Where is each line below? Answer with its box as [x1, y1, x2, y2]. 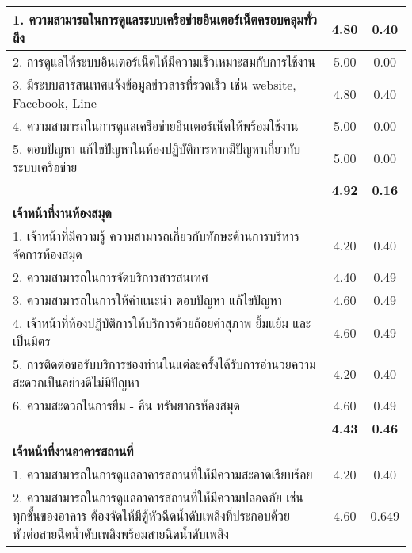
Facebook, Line [13, 93, 97, 112]
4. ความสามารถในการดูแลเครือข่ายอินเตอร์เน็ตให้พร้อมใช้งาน [13, 116, 299, 135]
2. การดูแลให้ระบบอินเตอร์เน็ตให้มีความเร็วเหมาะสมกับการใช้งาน [13, 52, 316, 71]
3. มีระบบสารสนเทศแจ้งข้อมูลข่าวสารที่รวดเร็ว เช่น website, [13, 75, 296, 93]
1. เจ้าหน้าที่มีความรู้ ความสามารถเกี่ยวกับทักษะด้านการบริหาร [13, 227, 299, 245]
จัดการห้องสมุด [13, 245, 82, 263]
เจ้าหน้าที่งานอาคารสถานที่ [13, 442, 134, 460]
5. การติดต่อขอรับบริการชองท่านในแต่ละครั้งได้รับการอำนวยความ [13, 355, 316, 373]
